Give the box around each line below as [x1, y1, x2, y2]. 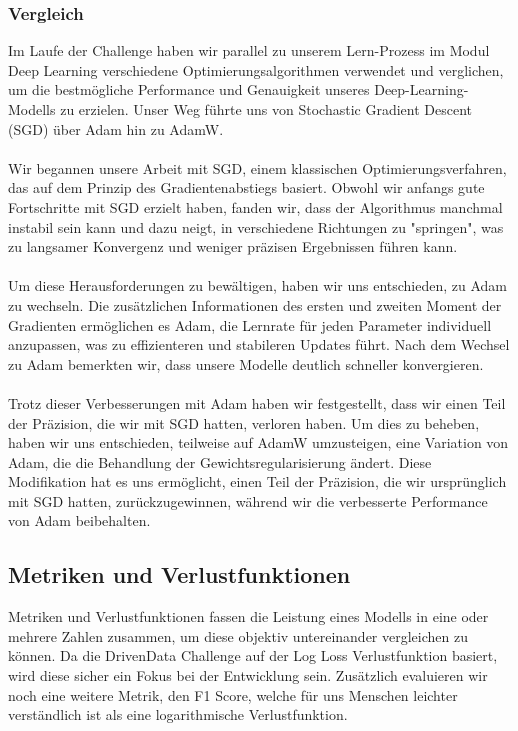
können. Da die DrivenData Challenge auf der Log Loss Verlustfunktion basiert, [8, 645, 498, 666]
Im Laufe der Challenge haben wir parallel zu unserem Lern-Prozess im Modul [8, 40, 490, 61]
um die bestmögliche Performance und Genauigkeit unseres [8, 79, 370, 100]
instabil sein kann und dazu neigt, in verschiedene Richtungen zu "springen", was [8, 216, 504, 237]
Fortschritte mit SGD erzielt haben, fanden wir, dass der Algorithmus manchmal [8, 196, 503, 217]
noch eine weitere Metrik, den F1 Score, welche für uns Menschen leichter [8, 684, 458, 705]
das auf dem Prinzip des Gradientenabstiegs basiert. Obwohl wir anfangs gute [8, 177, 485, 198]
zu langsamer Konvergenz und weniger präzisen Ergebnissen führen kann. [8, 236, 458, 257]
